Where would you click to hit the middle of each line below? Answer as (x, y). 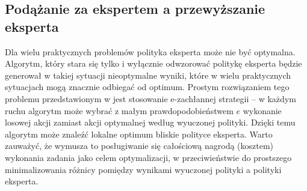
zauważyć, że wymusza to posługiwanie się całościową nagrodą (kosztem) (139, 146)
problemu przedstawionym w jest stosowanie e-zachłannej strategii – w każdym (150, 98)
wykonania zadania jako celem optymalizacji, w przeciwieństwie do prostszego (148, 157)
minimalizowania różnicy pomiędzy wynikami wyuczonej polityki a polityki (143, 169)
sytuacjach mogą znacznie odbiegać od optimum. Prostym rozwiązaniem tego (147, 87)
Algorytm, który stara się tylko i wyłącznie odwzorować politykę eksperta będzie (153, 63)
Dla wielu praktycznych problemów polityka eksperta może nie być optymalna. (150, 51)
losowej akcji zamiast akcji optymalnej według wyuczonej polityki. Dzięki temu (150, 122)
